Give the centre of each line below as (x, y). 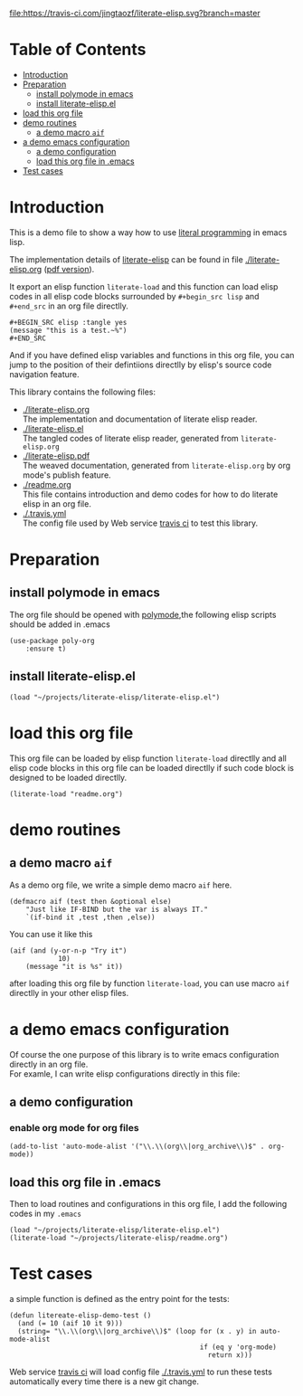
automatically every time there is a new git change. (104, 1382)
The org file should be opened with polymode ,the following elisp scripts (143, 614)
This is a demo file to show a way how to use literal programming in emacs (148, 232)
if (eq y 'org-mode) (238, 1347)
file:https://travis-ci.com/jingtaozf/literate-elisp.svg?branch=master (135, 13)
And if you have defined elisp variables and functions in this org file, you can (152, 355)
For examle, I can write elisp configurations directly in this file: (125, 1073)
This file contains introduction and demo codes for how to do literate (150, 494)
